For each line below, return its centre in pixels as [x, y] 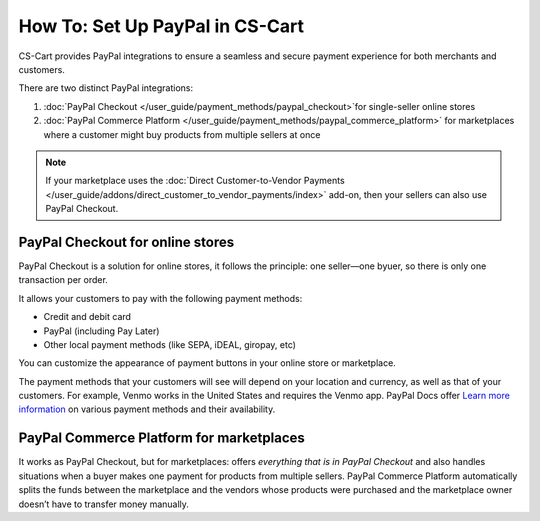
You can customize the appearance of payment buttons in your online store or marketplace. [207, 363]
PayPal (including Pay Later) [101, 331]
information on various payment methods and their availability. [147, 409]
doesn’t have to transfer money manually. [104, 504]
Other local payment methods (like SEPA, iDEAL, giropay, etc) [170, 344]
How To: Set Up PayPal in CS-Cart [161, 26]
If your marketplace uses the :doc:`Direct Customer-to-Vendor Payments [195, 181]
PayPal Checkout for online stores [126, 241]
